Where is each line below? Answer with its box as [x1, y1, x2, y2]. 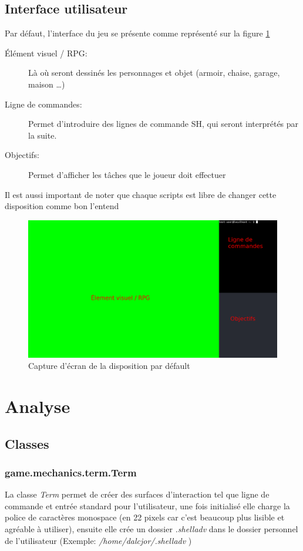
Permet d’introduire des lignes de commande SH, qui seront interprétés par [28, 117, 299, 130]
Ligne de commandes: [5, 98, 82, 110]
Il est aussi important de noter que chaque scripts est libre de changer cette [5, 188, 277, 200]
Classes [5, 434, 49, 452]
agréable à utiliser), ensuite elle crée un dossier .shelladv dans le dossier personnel [5, 523, 298, 535]
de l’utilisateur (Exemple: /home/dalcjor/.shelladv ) [5, 534, 192, 546]
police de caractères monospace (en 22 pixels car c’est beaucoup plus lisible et [5, 511, 285, 523]
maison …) [28, 78, 65, 90]
